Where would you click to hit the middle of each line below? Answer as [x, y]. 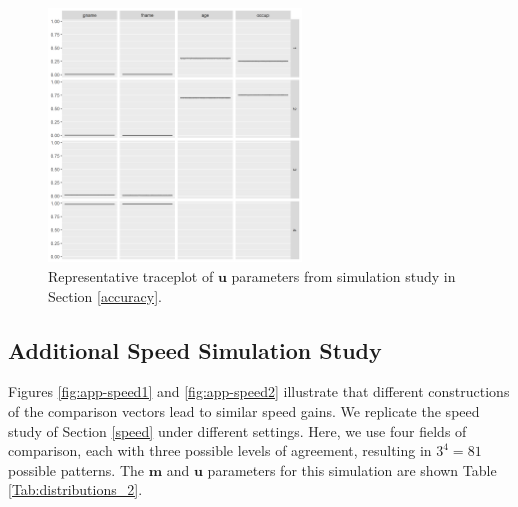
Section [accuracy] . [105, 295]
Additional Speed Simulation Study [195, 349]
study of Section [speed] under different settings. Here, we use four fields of [237, 430]
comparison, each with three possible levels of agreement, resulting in [220, 450]
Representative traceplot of [131, 275]
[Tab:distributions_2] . [75, 489]
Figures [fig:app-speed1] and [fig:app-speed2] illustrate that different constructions [259, 391]
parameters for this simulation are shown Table [352, 469]
